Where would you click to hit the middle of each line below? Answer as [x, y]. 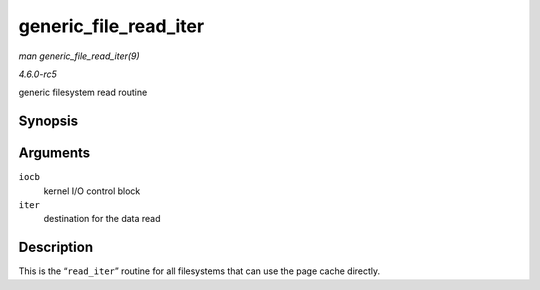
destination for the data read [102, 219]
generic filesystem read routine [83, 92]
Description [56, 247]
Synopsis [48, 121]
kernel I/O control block [92, 191]
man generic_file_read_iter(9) [79, 56]
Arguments [54, 153]
